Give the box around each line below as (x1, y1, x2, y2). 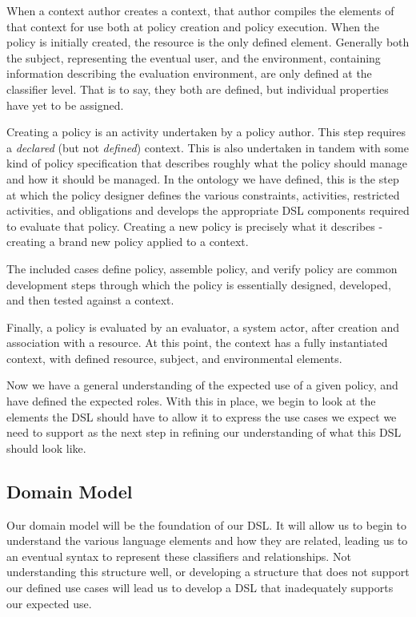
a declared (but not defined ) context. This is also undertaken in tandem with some (6, 139, 409, 155)
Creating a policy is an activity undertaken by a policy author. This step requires (6, 123, 406, 140)
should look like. (6, 439, 86, 456)
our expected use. (6, 595, 92, 611)
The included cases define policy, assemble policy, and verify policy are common (6, 260, 398, 276)
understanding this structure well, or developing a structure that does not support (6, 563, 410, 580)
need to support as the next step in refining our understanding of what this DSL (6, 424, 402, 441)
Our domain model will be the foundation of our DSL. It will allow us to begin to (6, 516, 406, 533)
